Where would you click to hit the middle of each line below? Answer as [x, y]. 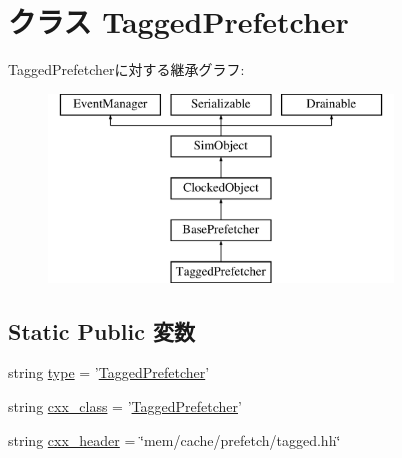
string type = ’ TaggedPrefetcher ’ [109, 372]
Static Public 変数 [101, 330]
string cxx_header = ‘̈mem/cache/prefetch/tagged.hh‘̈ [174, 439]
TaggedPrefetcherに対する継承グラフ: [126, 69]
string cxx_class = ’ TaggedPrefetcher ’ [125, 406]
